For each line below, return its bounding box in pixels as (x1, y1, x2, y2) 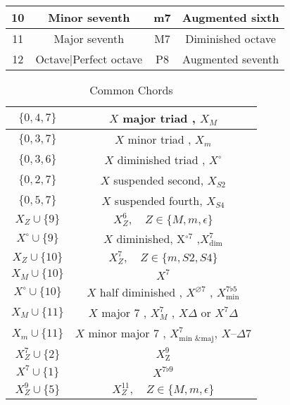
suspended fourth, (114, 192, 203, 208)
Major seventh (53, 30, 125, 46)
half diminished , (99, 284, 182, 300)
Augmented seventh (182, 51, 279, 67)
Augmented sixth (182, 9, 279, 25)
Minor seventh (48, 9, 130, 25)
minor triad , (127, 131, 191, 147)
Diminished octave (185, 30, 276, 46)
